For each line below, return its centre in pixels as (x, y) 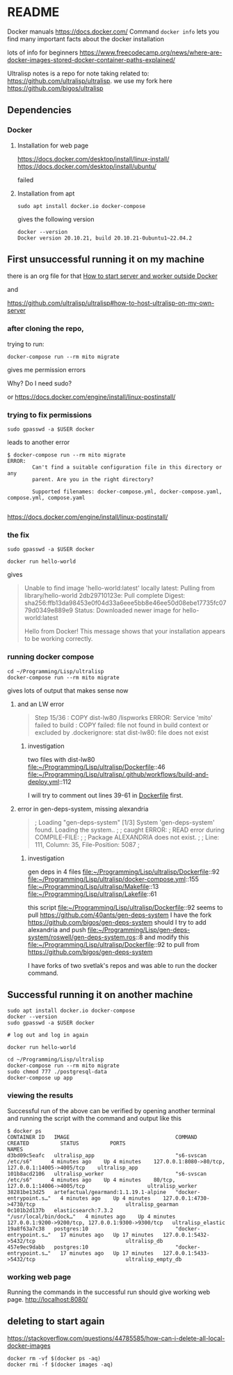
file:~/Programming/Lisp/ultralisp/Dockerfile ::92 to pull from (113, 944)
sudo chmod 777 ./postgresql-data (57, 1072)
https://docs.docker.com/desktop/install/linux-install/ (93, 159)
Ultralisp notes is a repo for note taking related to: (78, 73)
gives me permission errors (46, 369)
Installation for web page (53, 145)
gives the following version (56, 219)
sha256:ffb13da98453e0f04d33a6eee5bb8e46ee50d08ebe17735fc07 (125, 603)
